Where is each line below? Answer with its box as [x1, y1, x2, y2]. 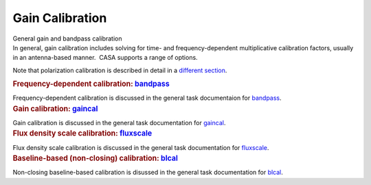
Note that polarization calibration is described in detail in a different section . [12, 66, 227, 74]
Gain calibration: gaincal [12, 104, 98, 113]
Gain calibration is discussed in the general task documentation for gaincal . [12, 119, 226, 127]
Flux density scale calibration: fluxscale [12, 129, 153, 138]
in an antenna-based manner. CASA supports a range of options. [12, 54, 199, 62]
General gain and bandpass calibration [12, 34, 123, 43]
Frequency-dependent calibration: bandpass [12, 79, 170, 89]
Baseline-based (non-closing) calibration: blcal [12, 153, 179, 163]
